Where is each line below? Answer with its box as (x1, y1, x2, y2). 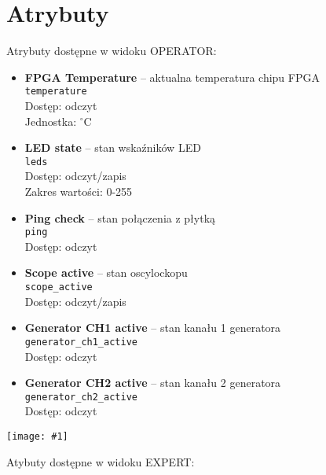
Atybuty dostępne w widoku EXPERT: (6, 453, 195, 469)
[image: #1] (6, 430, 68, 442)
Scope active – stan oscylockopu (24, 264, 188, 281)
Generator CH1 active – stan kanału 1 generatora (24, 319, 281, 336)
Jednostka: (24, 112, 77, 129)
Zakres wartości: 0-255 (24, 183, 133, 199)
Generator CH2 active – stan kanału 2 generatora (24, 374, 281, 391)
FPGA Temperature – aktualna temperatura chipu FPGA (24, 68, 320, 85)
